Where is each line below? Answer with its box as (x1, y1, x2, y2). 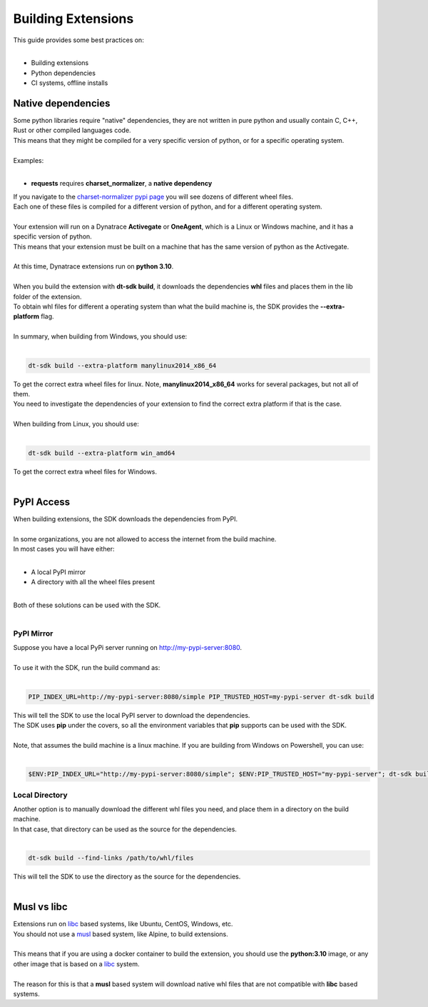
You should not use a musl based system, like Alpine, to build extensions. (13, 929, 228, 938)
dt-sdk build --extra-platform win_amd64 (28, 449, 175, 457)
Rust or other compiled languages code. (13, 126, 131, 135)
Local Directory (13, 790, 68, 800)
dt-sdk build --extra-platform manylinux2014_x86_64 (28, 361, 217, 369)
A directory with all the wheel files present (31, 578, 156, 586)
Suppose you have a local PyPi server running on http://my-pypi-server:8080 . (13, 643, 243, 652)
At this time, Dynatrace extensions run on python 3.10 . (13, 262, 174, 271)
